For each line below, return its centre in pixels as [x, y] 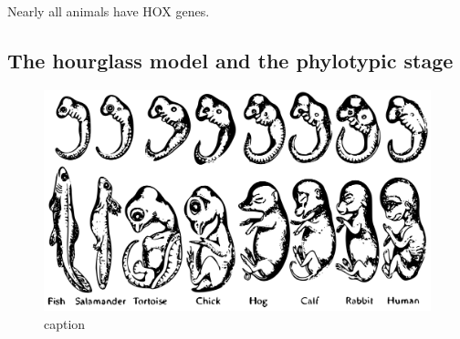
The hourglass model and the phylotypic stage [230, 60]
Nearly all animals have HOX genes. [109, 11]
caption [65, 323]
